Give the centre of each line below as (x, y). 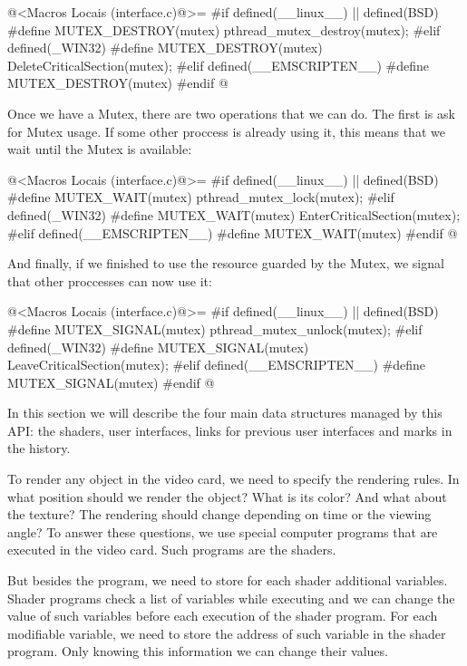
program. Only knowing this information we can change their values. (198, 651)
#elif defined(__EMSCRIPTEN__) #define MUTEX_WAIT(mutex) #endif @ (233, 232)
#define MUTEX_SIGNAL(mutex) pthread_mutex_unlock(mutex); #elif (215, 328)
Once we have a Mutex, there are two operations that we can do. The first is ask (231, 113)
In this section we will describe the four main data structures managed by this (225, 413)
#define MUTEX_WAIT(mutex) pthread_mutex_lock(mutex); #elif (201, 197)
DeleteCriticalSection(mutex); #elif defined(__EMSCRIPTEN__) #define (218, 65)
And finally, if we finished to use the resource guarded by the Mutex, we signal (226, 263)
